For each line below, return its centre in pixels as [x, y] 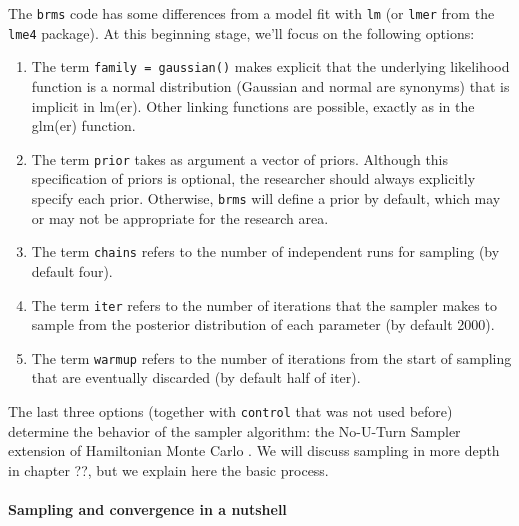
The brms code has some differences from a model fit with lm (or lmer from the [251, 13]
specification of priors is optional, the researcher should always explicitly [253, 178]
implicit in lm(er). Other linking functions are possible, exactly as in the [253, 105]
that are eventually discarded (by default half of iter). [196, 377]
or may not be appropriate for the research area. [180, 217]
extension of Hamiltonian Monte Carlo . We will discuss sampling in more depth [254, 450]
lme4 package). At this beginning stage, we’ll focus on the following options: [241, 32]
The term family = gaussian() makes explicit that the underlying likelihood [270, 66]
